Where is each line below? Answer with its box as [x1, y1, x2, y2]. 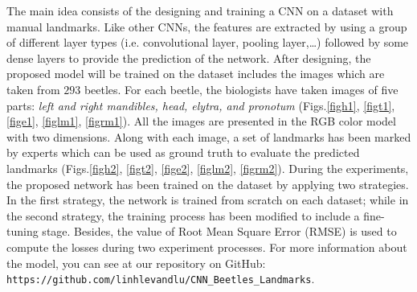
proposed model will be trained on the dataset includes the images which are [6, 65, 385, 82]
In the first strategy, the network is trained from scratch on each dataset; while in [6, 191, 409, 208]
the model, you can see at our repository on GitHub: [6, 254, 266, 271]
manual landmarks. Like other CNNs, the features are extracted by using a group [6, 18, 407, 35]
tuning [6, 223, 39, 240]
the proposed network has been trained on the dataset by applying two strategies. [6, 175, 409, 192]
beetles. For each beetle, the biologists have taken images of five [84, 80, 399, 97]
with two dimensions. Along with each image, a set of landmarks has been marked [6, 128, 411, 145]
